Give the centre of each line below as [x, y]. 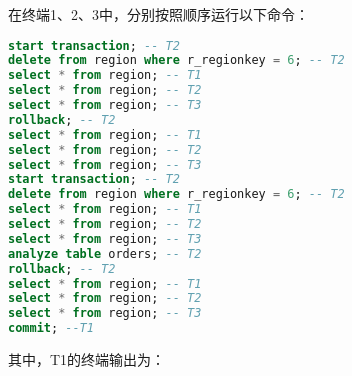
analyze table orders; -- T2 [105, 253]
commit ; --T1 [51, 328]
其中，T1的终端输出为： [87, 359]
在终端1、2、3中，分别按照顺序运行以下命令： [158, 14]
